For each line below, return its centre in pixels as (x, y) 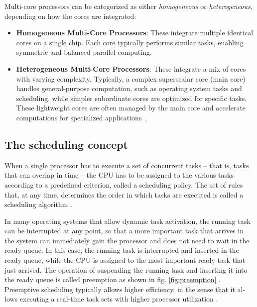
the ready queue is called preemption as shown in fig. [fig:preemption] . (113, 279)
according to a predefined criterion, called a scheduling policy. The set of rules (124, 184)
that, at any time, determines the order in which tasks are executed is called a (124, 194)
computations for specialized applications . (82, 117)
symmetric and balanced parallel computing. (84, 52)
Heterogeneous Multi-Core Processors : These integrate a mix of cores (131, 68)
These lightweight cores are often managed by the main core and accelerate (131, 108)
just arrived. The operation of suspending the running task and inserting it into (126, 269)
